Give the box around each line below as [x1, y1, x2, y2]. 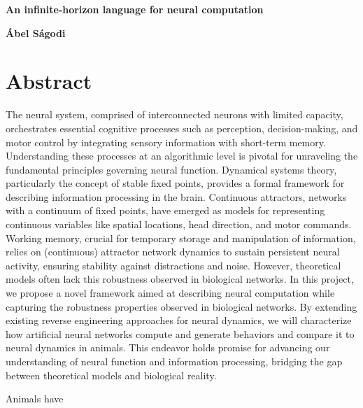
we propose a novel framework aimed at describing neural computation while [6, 286, 335, 300]
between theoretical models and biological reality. [6, 367, 217, 382]
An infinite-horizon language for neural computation [6, 2, 264, 16]
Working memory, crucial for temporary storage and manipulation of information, [6, 230, 356, 245]
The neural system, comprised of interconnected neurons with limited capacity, [6, 107, 343, 122]
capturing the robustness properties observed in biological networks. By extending [6, 299, 357, 314]
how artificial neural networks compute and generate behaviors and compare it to [6, 326, 355, 341]
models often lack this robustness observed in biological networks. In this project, [6, 272, 354, 286]
